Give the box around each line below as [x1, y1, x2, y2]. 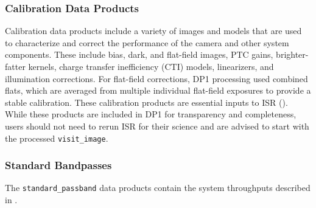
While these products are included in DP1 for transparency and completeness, [5, 108, 297, 120]
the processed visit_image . [5, 131, 108, 144]
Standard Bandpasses [5, 158, 112, 173]
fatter [5, 60, 26, 72]
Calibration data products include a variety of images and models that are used [5, 24, 302, 37]
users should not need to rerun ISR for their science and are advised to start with [5, 119, 309, 132]
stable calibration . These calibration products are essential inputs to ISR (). [5, 95, 288, 108]
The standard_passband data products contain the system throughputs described [5, 181, 311, 194]
